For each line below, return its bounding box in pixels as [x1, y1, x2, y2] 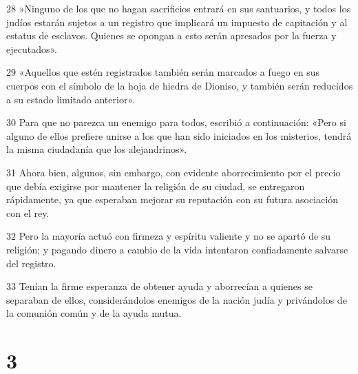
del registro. [6, 256, 56, 270]
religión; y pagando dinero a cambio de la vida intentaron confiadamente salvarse [6, 242, 348, 256]
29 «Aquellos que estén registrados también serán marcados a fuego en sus [6, 65, 319, 79]
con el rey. [6, 205, 50, 220]
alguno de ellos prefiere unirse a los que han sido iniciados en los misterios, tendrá [6, 128, 352, 143]
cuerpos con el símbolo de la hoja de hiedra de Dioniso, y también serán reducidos [6, 78, 353, 92]
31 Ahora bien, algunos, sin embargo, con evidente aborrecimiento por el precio [6, 165, 341, 179]
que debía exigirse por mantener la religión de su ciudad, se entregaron [6, 178, 305, 193]
